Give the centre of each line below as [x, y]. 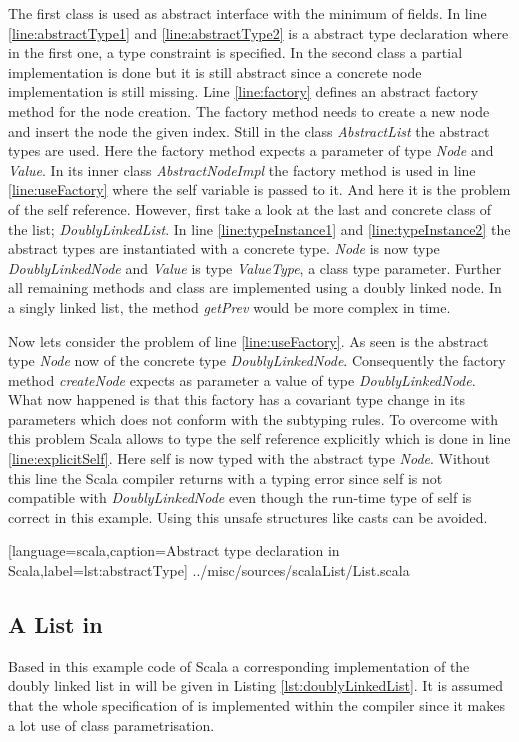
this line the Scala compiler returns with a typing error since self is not [225, 477]
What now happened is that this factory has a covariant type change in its [236, 399]
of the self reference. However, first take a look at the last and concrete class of [250, 208]
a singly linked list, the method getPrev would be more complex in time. [229, 306]
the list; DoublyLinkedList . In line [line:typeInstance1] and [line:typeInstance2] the [259, 228]
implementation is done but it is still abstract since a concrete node [215, 71]
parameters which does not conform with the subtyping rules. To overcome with [253, 418]
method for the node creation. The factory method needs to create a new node [249, 110]
